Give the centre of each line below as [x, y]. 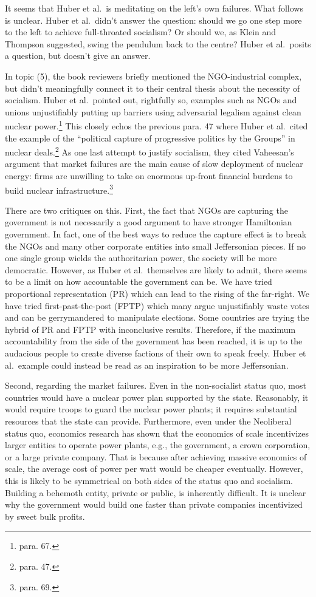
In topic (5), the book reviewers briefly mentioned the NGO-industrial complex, [153, 76]
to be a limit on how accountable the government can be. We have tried [139, 281]
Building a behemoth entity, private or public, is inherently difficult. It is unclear [156, 492]
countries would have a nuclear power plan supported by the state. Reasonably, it [157, 397]
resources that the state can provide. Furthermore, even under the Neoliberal [148, 421]
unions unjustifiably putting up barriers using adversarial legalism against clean [153, 111]
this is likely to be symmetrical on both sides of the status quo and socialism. [149, 480]
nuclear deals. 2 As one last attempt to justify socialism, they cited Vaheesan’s [149, 151]
